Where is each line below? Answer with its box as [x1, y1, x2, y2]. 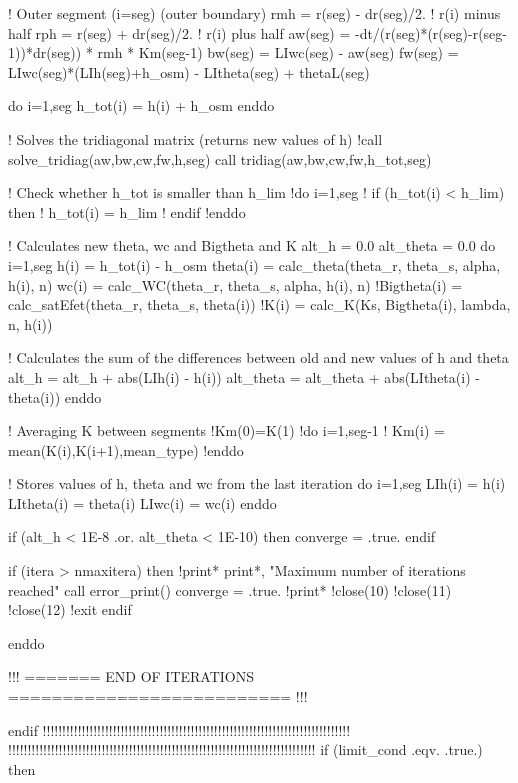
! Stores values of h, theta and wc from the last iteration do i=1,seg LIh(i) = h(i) [8, 473, 506, 494]
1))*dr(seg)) [8, 42, 82, 63]
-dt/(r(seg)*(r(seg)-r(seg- [354, 22, 507, 43]
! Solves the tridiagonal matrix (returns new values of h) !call [8, 128, 383, 149]
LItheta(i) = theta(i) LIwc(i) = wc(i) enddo [8, 492, 277, 513]
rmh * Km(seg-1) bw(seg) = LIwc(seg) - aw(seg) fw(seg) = [97, 42, 459, 63]
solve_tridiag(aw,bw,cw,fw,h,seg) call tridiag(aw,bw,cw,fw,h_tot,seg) [8, 148, 432, 169]
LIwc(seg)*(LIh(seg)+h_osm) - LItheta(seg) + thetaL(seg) [8, 61, 370, 82]
